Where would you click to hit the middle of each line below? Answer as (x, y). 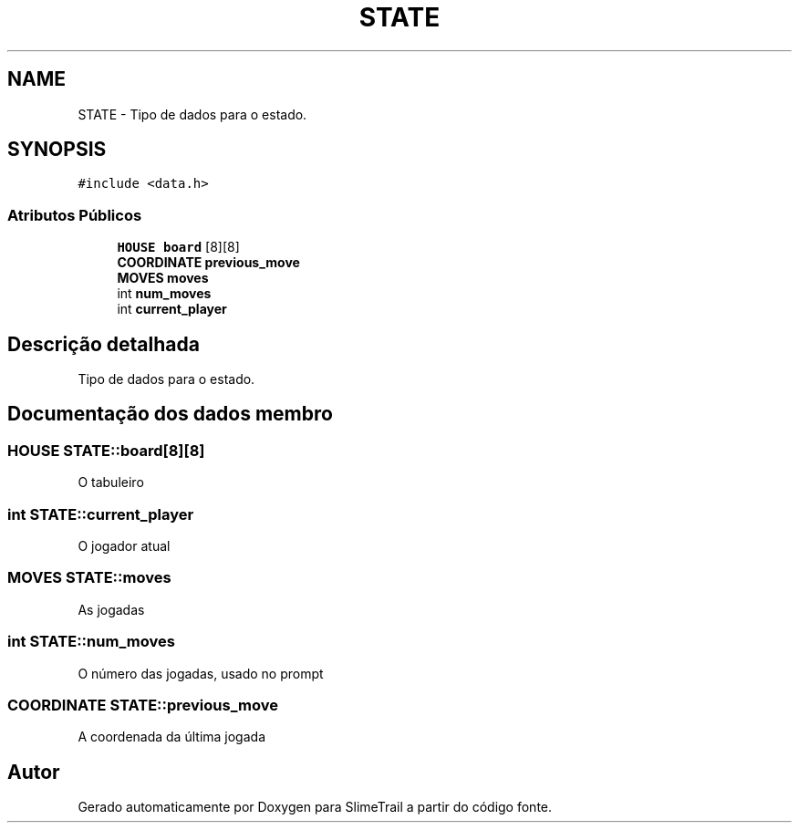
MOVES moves (163, 278)
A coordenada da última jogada (171, 737)
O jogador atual (124, 546)
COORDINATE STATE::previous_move (143, 705)
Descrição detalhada (104, 344)
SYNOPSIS (57, 150)
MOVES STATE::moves (89, 578)
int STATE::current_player (101, 514)
